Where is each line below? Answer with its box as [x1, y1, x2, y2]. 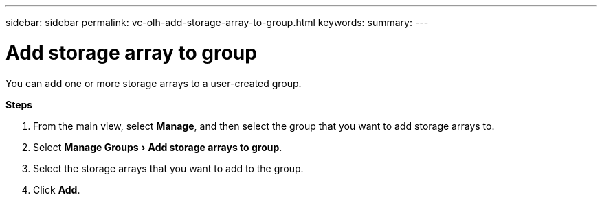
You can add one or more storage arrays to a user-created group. [5, 77, 302, 89]
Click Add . [33, 183, 80, 196]
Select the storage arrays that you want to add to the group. [33, 162, 304, 174]
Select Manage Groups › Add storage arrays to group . [33, 141, 282, 153]
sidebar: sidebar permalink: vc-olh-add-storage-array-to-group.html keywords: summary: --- [5, 16, 429, 28]
